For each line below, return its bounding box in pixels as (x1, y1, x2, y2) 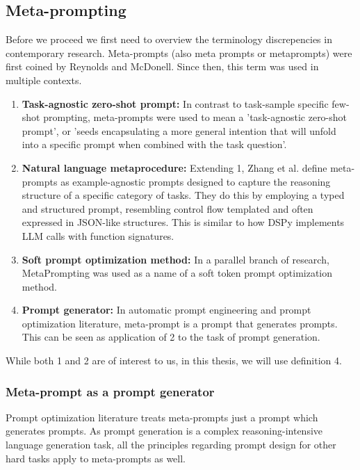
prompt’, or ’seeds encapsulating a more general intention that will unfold (22, 123, 336, 138)
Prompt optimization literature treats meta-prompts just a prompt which (6, 410, 318, 424)
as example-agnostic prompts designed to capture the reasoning (60, 174, 331, 188)
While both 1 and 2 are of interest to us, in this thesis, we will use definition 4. (6, 353, 342, 368)
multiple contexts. (6, 72, 82, 87)
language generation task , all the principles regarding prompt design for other (6, 437, 336, 452)
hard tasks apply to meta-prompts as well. (6, 451, 186, 465)
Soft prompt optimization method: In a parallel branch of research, (22, 252, 329, 266)
